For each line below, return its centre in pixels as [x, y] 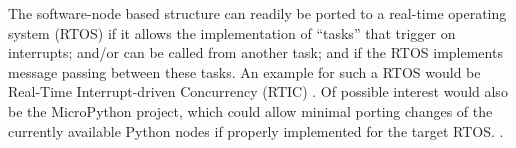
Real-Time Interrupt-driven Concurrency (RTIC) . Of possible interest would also [258, 91]
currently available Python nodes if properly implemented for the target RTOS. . [256, 130]
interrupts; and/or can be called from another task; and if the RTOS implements [255, 52]
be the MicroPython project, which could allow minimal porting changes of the [250, 110]
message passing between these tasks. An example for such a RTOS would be [244, 71]
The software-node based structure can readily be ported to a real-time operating [257, 13]
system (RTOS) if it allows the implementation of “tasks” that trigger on [232, 32]
